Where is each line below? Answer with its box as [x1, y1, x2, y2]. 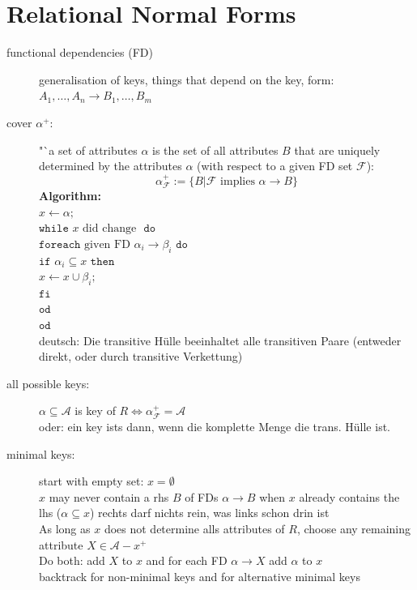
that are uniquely [294, 141, 381, 158]
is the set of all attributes [152, 141, 279, 158]
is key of [74, 402, 116, 419]
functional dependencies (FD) [6, 44, 153, 61]
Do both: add [39, 552, 105, 569]
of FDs [185, 488, 219, 505]
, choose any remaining [296, 520, 411, 537]
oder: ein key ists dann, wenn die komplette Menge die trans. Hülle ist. [39, 418, 390, 435]
